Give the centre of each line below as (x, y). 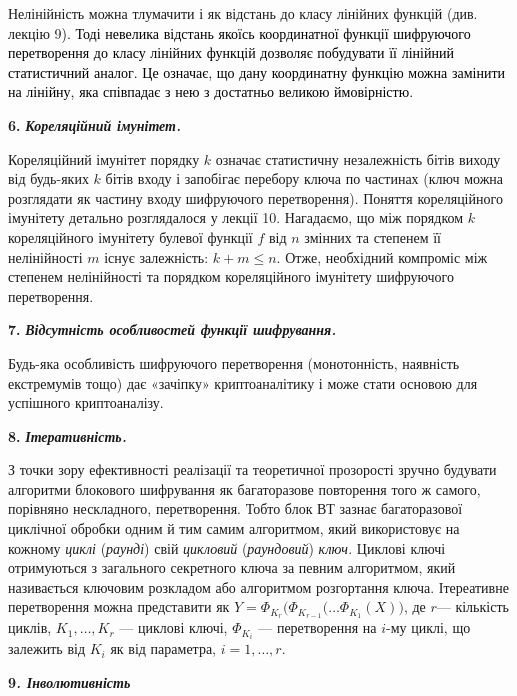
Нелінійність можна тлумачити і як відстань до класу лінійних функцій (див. (243, 13)
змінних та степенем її (372, 236)
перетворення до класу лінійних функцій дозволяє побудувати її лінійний (231, 52)
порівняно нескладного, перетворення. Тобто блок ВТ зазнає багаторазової (235, 508)
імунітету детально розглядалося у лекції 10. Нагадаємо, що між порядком (236, 217)
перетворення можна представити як (119, 606)
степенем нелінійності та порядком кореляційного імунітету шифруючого (231, 276)
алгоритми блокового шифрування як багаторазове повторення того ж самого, (244, 488)
